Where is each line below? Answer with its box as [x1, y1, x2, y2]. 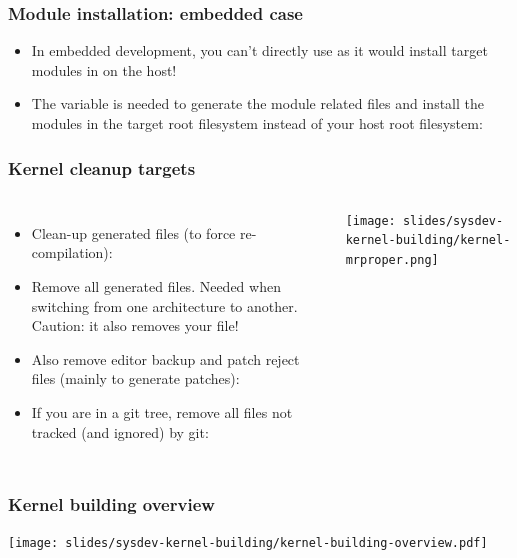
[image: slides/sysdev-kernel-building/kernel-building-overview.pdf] [8, 536, 488, 551]
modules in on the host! [31, 59, 177, 80]
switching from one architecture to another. [31, 295, 298, 316]
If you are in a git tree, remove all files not [31, 401, 293, 422]
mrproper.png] [345, 253, 439, 268]
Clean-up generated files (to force [31, 222, 236, 243]
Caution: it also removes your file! [31, 315, 239, 336]
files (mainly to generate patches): [31, 368, 240, 389]
